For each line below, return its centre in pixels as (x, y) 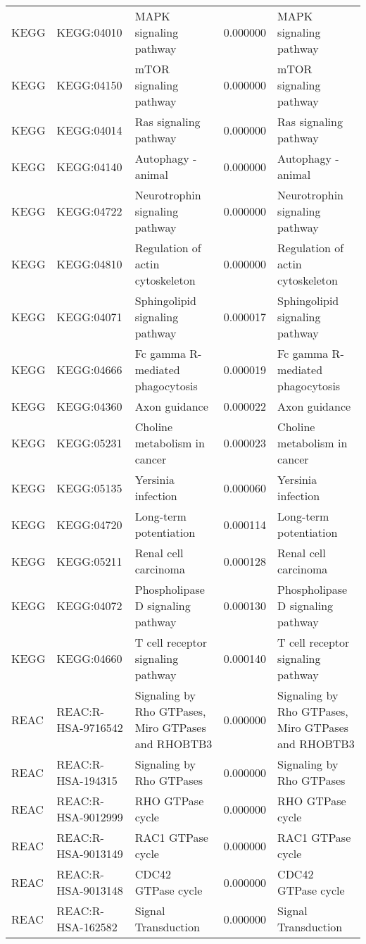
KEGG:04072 (89, 605)
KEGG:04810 (89, 264)
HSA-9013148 (90, 890)
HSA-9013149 (90, 853)
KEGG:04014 (89, 130)
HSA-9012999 (90, 817)
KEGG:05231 (89, 443)
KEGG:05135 (89, 487)
